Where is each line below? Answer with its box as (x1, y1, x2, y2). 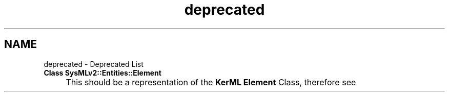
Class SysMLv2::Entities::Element (44, 68, 161, 77)
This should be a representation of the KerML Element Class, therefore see (66, 77, 356, 87)
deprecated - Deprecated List (44, 59, 144, 68)
